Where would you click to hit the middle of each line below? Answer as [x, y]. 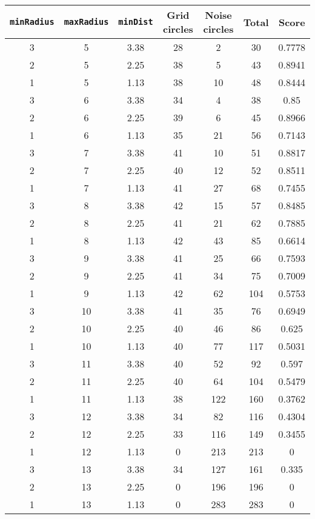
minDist [136, 22]
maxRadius [86, 22]
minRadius [32, 22]
